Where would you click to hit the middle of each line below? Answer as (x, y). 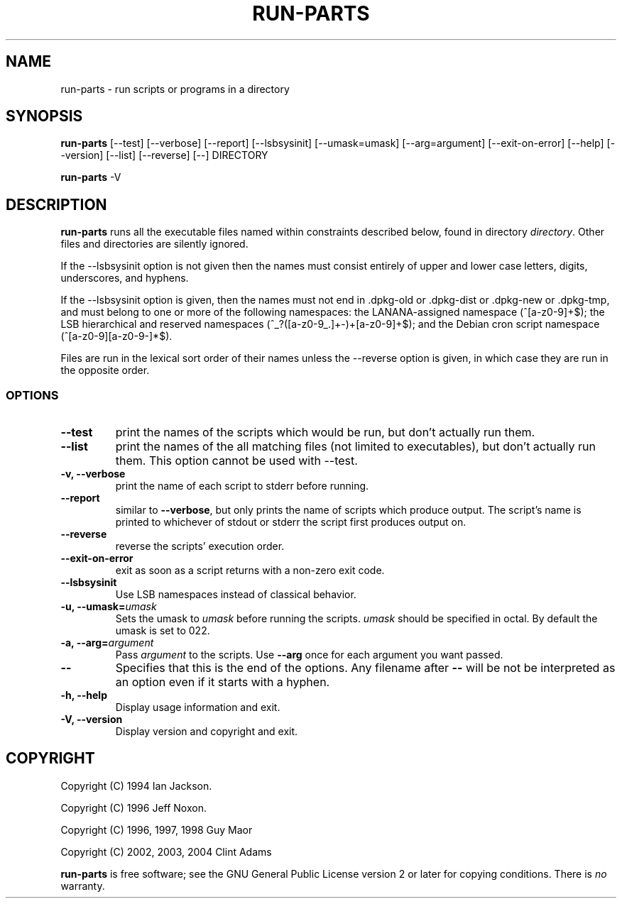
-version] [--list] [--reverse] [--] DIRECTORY (164, 155)
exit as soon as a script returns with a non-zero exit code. (250, 570)
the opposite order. (105, 370)
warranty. (83, 886)
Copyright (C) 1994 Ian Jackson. (136, 786)
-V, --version (92, 720)
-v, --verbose (93, 474)
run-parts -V (91, 177)
